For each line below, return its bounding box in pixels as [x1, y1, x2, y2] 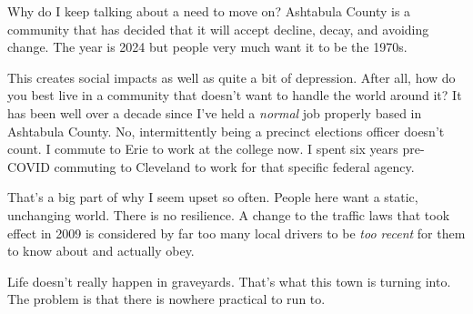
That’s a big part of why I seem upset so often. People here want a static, [7, 187, 418, 207]
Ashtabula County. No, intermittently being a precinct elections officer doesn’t [7, 121, 445, 140]
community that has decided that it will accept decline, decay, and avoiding [7, 19, 429, 38]
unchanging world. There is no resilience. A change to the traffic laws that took [7, 205, 450, 224]
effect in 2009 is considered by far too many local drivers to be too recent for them [7, 223, 466, 242]
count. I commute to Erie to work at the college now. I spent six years [7, 139, 398, 158]
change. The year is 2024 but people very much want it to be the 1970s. [7, 37, 408, 56]
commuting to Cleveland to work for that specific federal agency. [54, 157, 415, 176]
